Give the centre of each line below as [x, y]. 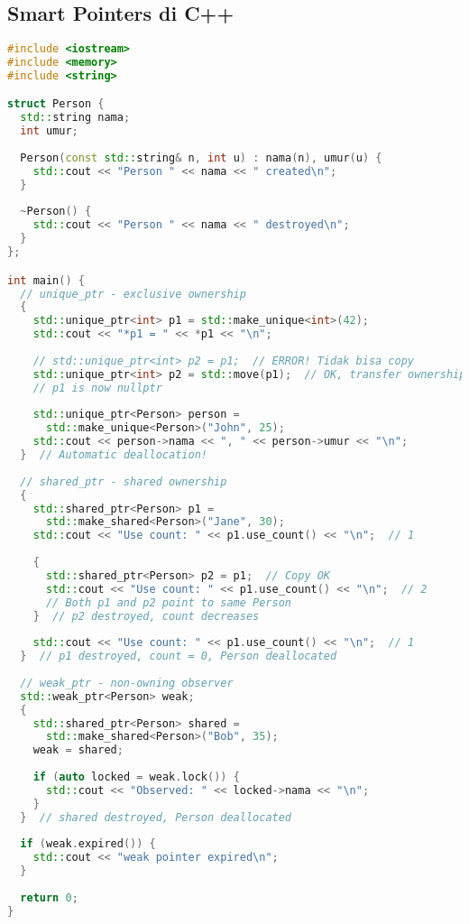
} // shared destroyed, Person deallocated [156, 817]
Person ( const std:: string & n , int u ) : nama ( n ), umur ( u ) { [201, 157]
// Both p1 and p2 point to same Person [168, 602]
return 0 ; [49, 897]
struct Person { [56, 104]
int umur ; [49, 131]
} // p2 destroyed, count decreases [146, 616]
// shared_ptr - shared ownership [124, 481]
